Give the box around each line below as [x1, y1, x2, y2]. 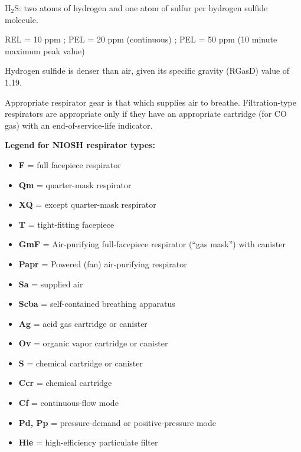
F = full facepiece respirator [18, 158, 121, 171]
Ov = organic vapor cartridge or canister [18, 337, 168, 349]
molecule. [5, 13, 38, 25]
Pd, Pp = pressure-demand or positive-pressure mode [18, 416, 216, 428]
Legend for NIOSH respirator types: [5, 139, 155, 151]
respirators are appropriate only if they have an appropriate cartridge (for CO [5, 107, 287, 120]
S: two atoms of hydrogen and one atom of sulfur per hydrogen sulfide [14, 2, 268, 14]
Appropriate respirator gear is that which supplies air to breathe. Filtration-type [5, 96, 297, 108]
